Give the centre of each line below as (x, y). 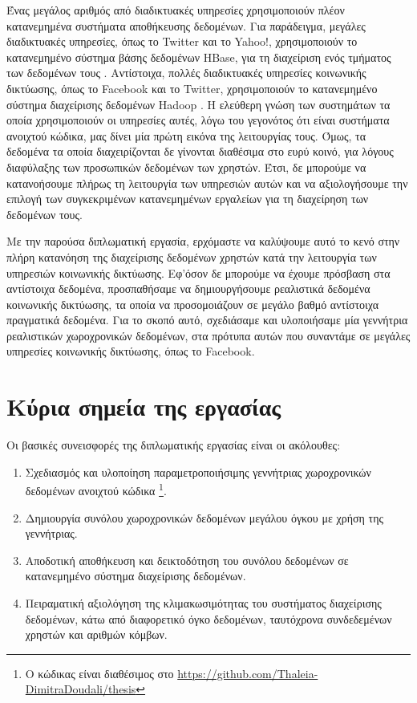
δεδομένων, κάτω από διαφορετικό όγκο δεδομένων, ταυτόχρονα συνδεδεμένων (208, 618)
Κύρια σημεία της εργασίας (144, 406)
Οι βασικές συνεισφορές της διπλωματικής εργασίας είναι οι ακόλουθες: (174, 445)
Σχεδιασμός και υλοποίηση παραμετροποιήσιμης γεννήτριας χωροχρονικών (198, 471)
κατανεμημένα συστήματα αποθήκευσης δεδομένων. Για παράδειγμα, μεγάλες (186, 25)
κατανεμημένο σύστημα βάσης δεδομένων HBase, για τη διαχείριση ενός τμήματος (199, 57)
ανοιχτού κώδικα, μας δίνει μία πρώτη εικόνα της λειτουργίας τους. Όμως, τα (186, 135)
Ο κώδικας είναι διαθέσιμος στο (99, 673)
